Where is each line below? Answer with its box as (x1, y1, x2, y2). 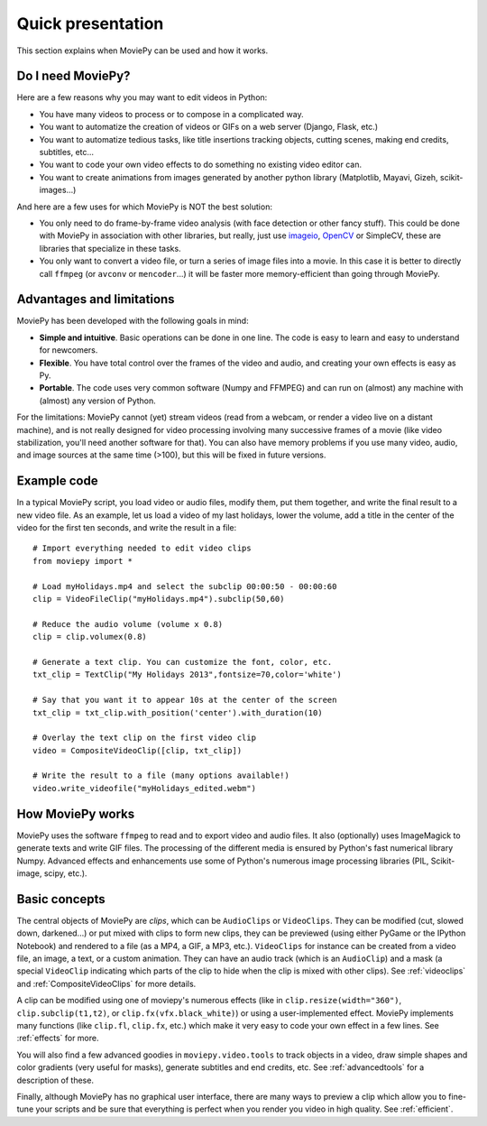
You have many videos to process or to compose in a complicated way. (39, 108, 304, 119)
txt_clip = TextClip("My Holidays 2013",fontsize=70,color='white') (32, 669, 342, 680)
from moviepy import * (32, 556, 133, 566)
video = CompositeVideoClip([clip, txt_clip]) (32, 745, 243, 755)
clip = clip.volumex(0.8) (32, 632, 148, 642)
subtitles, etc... (39, 147, 95, 158)
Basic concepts (16, 891, 106, 907)
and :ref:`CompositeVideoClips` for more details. (16, 978, 197, 989)
